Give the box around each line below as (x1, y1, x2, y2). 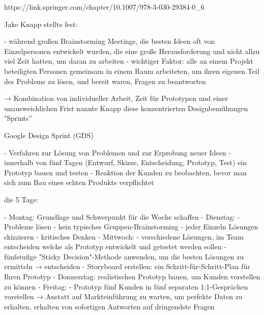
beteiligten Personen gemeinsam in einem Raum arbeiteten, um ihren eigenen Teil (4, 65, 259, 76)
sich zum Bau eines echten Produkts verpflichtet (4, 177, 154, 188)
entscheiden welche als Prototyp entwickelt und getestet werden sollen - (4, 241, 226, 252)
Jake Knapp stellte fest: (4, 18, 78, 29)
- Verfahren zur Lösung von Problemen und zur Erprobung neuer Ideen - (4, 147, 231, 157)
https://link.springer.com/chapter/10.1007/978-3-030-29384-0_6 (4, 2, 204, 12)
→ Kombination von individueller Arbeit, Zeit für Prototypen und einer (4, 93, 228, 103)
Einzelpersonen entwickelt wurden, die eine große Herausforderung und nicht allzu (4, 45, 260, 56)
